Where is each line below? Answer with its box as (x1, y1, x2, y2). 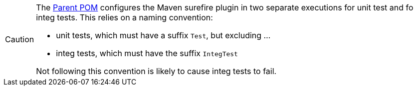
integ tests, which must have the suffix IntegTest (56, 48, 238, 58)
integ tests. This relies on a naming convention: (36, 12, 213, 22)
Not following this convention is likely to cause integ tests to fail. (36, 66, 277, 76)
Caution (5, 34, 34, 44)
